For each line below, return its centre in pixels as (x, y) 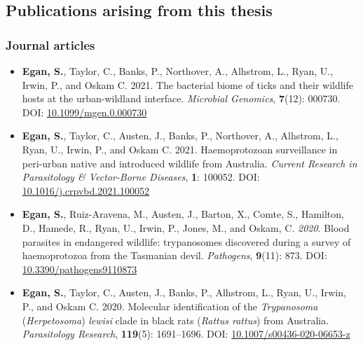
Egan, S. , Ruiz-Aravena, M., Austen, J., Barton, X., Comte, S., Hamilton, (183, 214)
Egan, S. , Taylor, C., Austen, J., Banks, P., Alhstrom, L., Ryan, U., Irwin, (184, 292)
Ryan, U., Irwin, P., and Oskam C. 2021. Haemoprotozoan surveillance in (180, 149)
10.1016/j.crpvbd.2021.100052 (86, 190)
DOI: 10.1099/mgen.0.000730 (84, 112)
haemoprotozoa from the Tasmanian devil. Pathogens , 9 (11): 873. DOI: (174, 255)
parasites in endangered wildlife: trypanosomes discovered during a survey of (186, 241)
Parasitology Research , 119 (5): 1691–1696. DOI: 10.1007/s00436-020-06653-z (186, 334)
